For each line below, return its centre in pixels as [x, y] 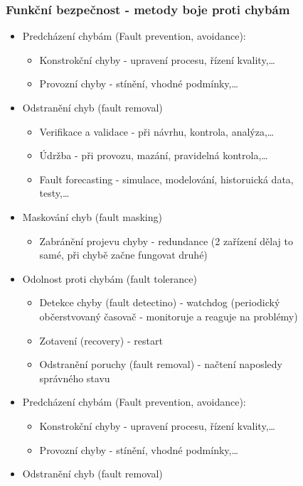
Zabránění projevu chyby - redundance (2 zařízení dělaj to [166, 241]
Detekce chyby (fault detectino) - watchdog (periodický [160, 302]
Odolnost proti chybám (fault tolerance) [110, 278]
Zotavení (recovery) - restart [101, 340]
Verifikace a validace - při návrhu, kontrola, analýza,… [157, 131]
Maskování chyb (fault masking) [92, 216]
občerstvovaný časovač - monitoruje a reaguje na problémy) [169, 316]
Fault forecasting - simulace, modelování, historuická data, [166, 179]
